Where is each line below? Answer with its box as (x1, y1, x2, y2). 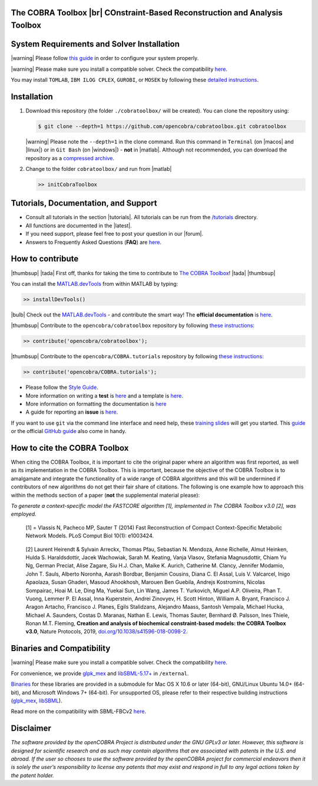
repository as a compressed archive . (25, 154, 115, 161)
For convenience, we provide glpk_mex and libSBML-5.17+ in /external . (11, 669, 189, 677)
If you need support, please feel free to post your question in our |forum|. (25, 230, 203, 237)
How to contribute (11, 254, 79, 264)
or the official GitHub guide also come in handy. (11, 428, 127, 435)
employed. (11, 510, 37, 518)
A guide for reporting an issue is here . (25, 408, 118, 415)
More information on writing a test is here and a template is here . (25, 392, 184, 399)
